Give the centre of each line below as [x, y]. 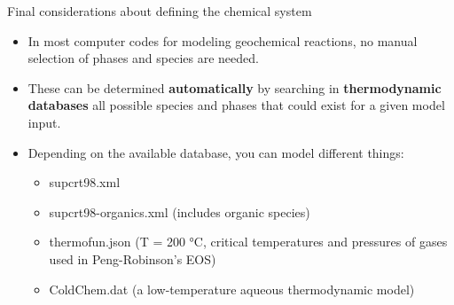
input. [44, 122]
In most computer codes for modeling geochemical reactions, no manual [223, 40]
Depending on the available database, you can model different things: [216, 152]
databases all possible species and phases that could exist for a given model [236, 105]
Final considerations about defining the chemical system [160, 11]
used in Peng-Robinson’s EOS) [133, 258]
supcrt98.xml [85, 182]
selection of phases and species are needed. [143, 58]
